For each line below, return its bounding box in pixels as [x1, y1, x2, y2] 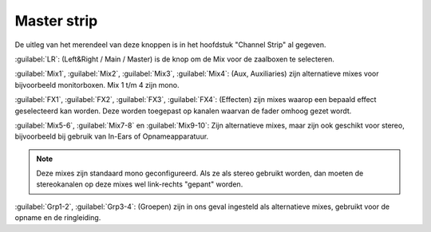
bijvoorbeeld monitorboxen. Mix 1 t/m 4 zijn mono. [14, 80, 180, 89]
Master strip [14, 12, 98, 29]
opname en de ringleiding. [14, 213, 101, 222]
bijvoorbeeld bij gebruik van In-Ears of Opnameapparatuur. [14, 132, 209, 141]
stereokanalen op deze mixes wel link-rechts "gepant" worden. [36, 179, 243, 189]
